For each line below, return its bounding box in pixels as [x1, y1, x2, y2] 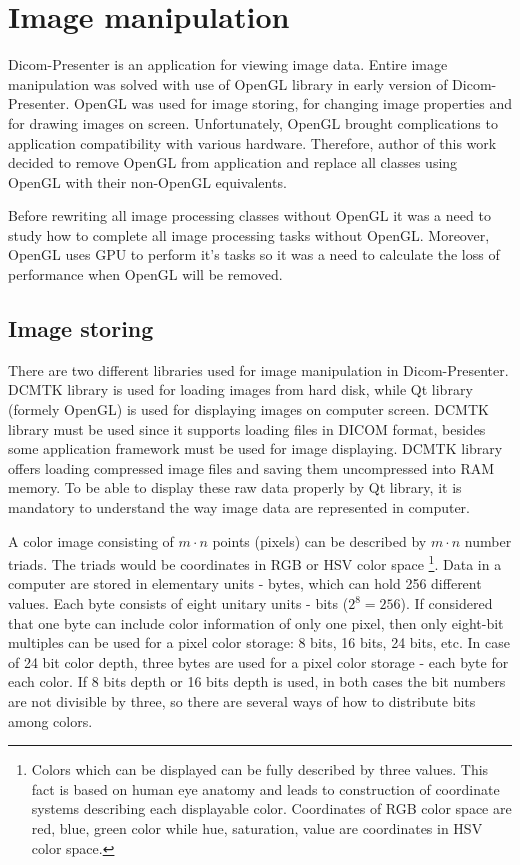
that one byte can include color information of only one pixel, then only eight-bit [8, 612, 504, 633]
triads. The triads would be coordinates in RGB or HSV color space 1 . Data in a [8, 551, 502, 574]
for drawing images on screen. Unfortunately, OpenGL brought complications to [8, 112, 498, 133]
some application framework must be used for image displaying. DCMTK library [8, 438, 503, 459]
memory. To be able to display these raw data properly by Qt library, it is [8, 477, 462, 498]
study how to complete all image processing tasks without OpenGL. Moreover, [8, 224, 490, 245]
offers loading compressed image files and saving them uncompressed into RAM [8, 457, 495, 478]
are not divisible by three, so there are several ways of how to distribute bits [8, 691, 476, 712]
